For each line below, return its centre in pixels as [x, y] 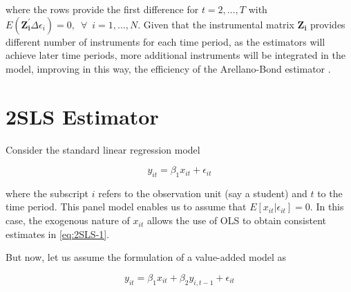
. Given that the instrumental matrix [216, 24]
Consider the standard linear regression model [103, 149]
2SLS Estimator [82, 116]
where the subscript [47, 193]
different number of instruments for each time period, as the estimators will [165, 41]
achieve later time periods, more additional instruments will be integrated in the [175, 55]
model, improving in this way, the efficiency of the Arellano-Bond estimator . [168, 68]
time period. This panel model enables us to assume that [126, 207]
